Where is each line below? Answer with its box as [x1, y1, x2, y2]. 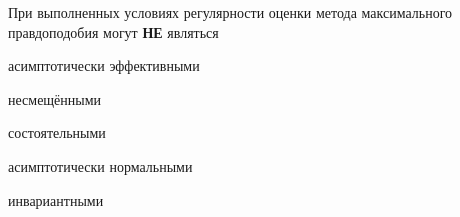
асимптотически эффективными [8, 55, 200, 76]
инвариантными [8, 189, 104, 210]
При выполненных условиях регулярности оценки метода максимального [8, 2, 453, 22]
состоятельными [8, 122, 106, 143]
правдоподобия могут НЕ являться [8, 21, 219, 42]
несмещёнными [8, 88, 102, 109]
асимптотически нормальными [8, 155, 193, 176]
